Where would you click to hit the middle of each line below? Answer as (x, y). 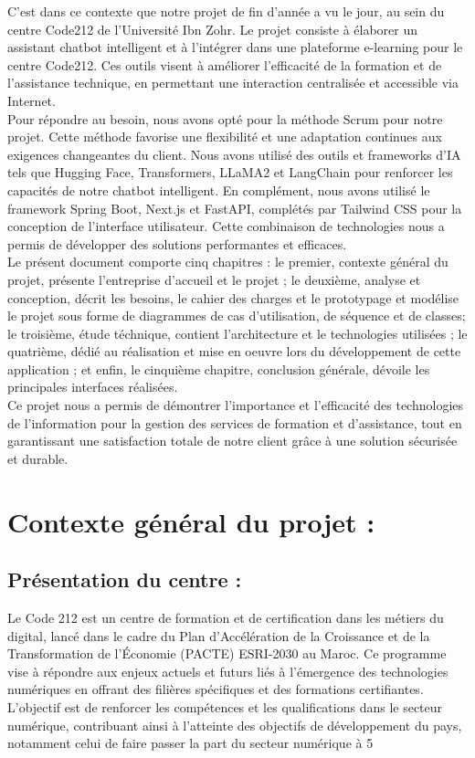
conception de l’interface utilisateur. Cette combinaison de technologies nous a (226, 226)
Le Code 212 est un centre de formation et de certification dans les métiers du (226, 618)
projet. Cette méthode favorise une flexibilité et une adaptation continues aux (225, 137)
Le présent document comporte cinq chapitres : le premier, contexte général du (228, 262)
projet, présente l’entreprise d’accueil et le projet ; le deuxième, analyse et (214, 279)
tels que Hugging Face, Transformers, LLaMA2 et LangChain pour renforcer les (230, 172)
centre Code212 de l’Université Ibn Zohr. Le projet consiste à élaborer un (213, 29)
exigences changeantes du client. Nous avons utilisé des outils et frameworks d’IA (234, 154)
